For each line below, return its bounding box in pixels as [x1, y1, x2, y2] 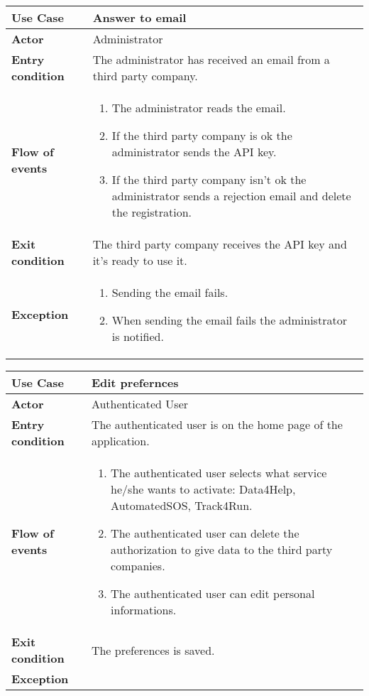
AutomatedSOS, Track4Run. [111, 497, 253, 513]
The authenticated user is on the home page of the [91, 416, 343, 433]
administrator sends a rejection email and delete [111, 187, 351, 204]
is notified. [111, 328, 164, 344]
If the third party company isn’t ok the [111, 171, 307, 187]
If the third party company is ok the [111, 127, 292, 143]
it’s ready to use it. [92, 252, 187, 268]
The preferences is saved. [91, 641, 215, 658]
